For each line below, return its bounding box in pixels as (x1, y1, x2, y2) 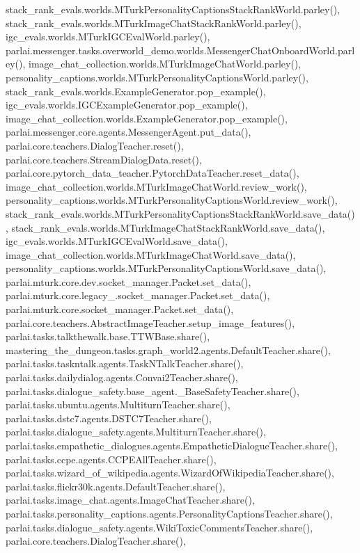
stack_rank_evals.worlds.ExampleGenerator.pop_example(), (6, 83, 266, 98)
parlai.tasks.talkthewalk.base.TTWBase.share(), (6, 329, 210, 344)
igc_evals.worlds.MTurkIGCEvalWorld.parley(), (6, 29, 210, 44)
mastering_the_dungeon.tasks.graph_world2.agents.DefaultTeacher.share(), (6, 342, 331, 357)
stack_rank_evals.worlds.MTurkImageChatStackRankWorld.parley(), (6, 15, 302, 30)
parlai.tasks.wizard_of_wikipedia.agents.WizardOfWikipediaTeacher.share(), (6, 465, 334, 480)
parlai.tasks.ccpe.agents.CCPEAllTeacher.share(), (6, 451, 217, 466)
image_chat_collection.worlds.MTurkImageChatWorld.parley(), (29, 56, 302, 71)
